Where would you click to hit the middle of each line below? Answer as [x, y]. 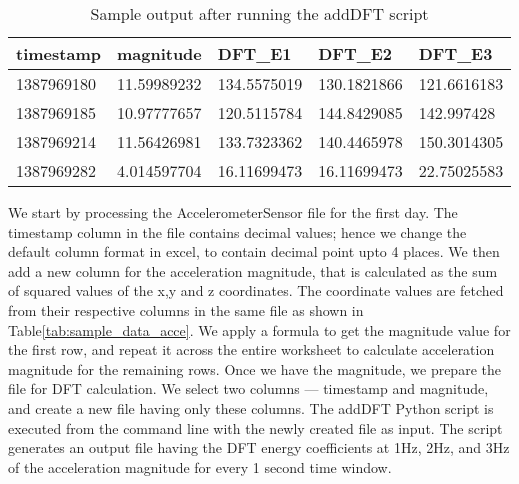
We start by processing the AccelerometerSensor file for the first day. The [233, 212]
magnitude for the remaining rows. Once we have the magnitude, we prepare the [254, 368]
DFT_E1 [254, 53]
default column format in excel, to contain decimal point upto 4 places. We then [254, 251]
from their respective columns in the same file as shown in [186, 309]
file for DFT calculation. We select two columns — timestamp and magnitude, [248, 388]
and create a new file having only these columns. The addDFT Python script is [251, 407]
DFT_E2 [355, 53]
